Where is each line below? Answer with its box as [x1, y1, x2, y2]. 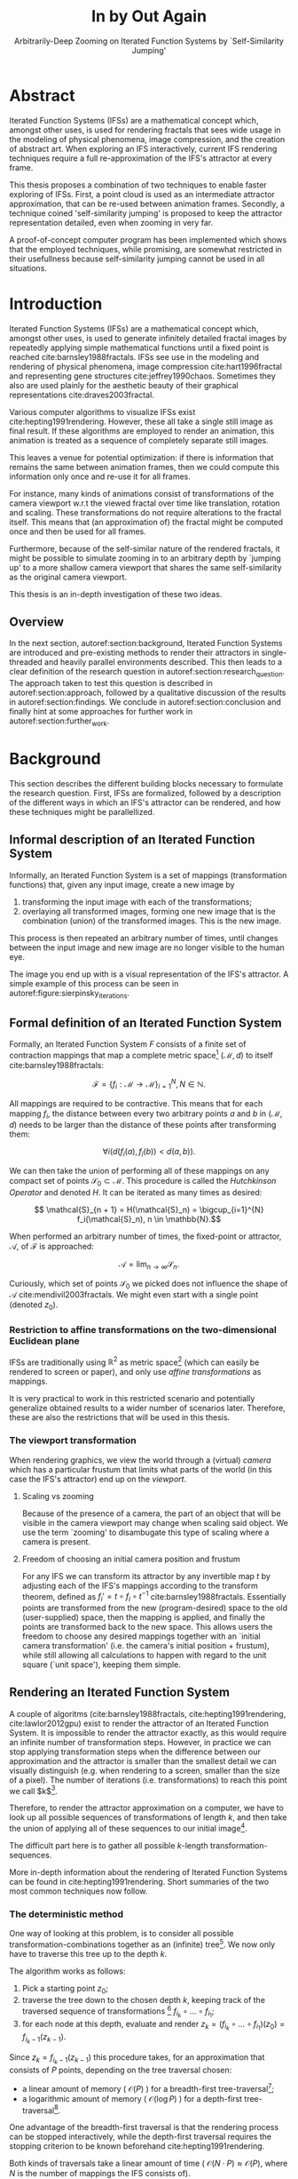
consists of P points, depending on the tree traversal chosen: [9, 2064, 232, 2076]
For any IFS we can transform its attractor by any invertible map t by [21, 1570, 271, 1581]
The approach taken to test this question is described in [9, 678, 213, 689]
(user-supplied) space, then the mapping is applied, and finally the [21, 1611, 266, 1623]
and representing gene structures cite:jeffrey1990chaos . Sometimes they [9, 371, 277, 381]
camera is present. [21, 1536, 91, 1547]
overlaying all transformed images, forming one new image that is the [21, 906, 277, 916]
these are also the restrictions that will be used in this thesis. [9, 1412, 231, 1423]
